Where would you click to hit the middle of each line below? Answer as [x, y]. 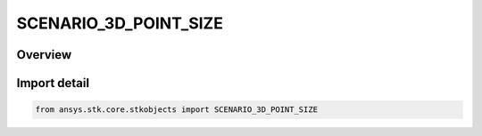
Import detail [53, 83]
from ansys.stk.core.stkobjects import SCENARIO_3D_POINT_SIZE [177, 110]
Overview [44, 55]
